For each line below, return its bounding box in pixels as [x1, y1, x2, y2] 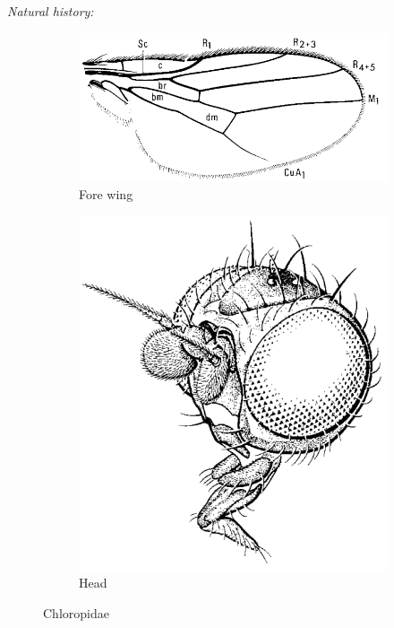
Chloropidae [43, 604, 109, 623]
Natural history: [7, 2, 94, 20]
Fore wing [79, 185, 133, 204]
